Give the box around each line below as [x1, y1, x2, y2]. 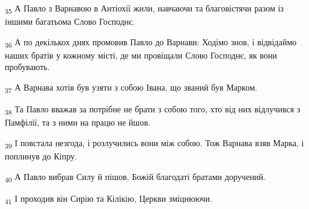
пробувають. [5, 60, 50, 73]
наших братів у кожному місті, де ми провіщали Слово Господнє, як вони [5, 48, 278, 61]
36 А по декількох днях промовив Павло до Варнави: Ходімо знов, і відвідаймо [5, 35, 297, 50]
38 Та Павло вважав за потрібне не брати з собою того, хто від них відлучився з [5, 103, 301, 117]
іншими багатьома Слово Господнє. [5, 15, 135, 28]
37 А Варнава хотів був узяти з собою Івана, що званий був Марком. [5, 81, 258, 95]
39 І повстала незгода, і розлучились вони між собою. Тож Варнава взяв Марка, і [5, 136, 304, 150]
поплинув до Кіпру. [5, 150, 77, 162]
